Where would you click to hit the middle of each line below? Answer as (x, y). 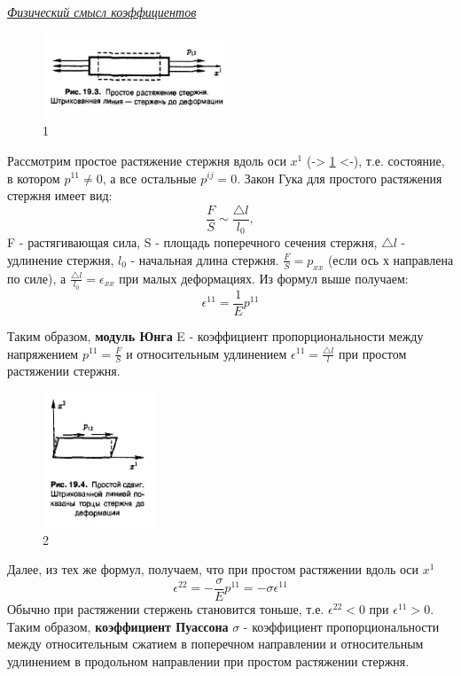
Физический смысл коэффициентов (102, 12)
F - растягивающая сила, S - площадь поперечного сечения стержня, (192, 242)
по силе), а (37, 278)
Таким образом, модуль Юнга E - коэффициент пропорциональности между (215, 335)
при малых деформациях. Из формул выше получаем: (264, 278)
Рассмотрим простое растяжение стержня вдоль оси (147, 160)
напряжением (43, 353)
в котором (34, 178)
